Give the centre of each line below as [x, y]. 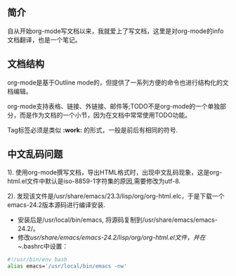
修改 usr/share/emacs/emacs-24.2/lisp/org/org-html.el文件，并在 [111, 237]
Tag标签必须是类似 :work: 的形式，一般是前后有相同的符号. [93, 130]
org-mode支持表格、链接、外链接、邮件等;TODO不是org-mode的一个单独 [114, 106]
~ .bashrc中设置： [43, 246]
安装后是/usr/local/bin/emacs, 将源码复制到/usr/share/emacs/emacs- [117, 220]
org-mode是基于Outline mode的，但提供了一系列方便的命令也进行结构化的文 [118, 82]
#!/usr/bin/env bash [38, 260]
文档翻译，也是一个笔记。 [44, 39]
